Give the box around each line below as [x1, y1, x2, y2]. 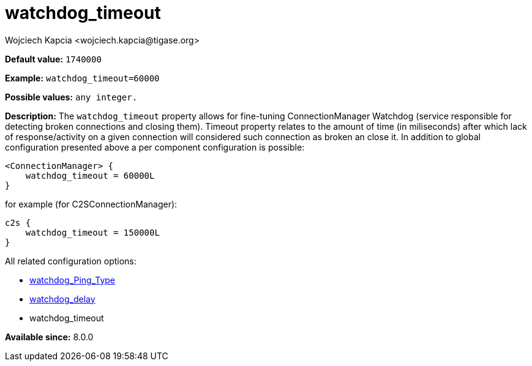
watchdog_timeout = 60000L [25, 170, 155, 181]
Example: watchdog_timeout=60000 [5, 72, 160, 83]
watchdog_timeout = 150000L [25, 227, 160, 237]
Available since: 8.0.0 [5, 331, 94, 342]
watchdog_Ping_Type [29, 274, 115, 285]
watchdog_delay [29, 293, 96, 304]
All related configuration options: [5, 255, 137, 266]
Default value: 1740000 [5, 53, 102, 64]
